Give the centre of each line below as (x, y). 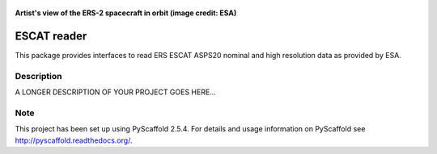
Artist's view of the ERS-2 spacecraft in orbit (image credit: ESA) (126, 13)
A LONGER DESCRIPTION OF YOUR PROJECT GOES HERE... (115, 92)
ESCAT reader (51, 36)
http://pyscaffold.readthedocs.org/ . (74, 140)
